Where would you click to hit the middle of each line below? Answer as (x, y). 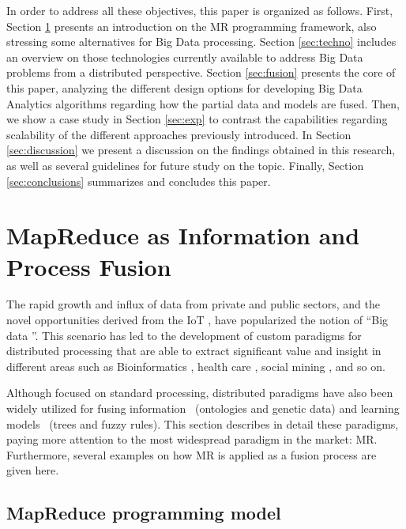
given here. (33, 470)
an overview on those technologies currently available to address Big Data (185, 57)
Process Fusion (89, 266)
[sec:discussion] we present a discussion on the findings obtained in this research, (201, 150)
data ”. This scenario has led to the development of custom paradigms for (184, 335)
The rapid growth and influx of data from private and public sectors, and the (193, 304)
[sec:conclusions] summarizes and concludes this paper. (139, 181)
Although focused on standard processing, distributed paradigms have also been (200, 393)
